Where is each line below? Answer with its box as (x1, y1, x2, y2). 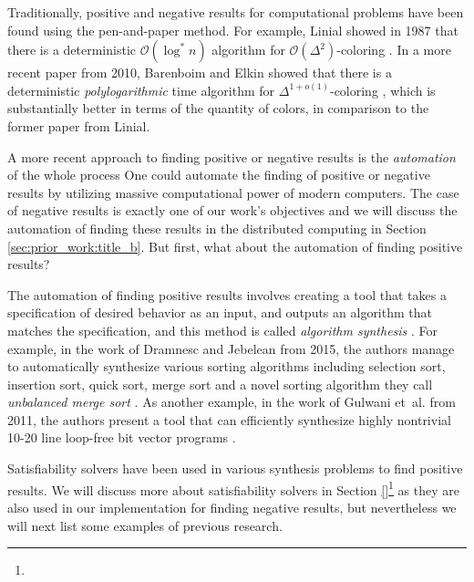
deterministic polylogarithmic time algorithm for (7, 80, 275, 99)
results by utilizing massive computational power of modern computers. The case (7, 182, 459, 202)
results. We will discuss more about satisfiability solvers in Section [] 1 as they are (7, 477, 459, 499)
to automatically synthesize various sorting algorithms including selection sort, (7, 357, 446, 376)
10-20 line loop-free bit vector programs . (7, 428, 236, 447)
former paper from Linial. (7, 116, 150, 135)
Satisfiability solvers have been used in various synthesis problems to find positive (7, 459, 463, 478)
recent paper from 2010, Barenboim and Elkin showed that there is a (7, 63, 392, 82)
